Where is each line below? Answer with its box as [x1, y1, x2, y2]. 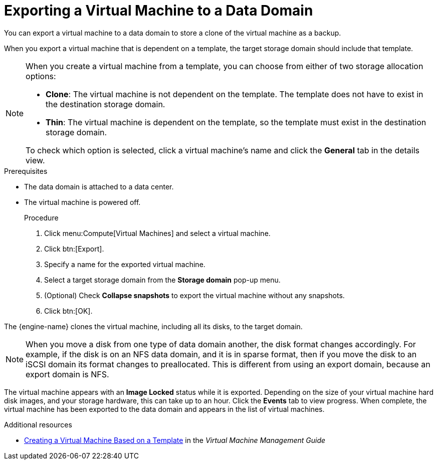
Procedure [24, 213, 59, 222]
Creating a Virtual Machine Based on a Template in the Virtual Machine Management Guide [24, 435, 326, 444]
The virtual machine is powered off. [24, 197, 141, 206]
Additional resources [4, 420, 72, 429]
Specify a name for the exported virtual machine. [44, 260, 205, 269]
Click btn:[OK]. [44, 306, 93, 315]
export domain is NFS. [26, 369, 109, 379]
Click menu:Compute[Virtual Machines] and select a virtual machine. [44, 228, 271, 238]
